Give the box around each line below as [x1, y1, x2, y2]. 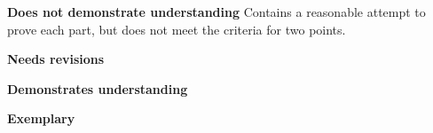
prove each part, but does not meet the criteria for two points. [7, 20, 346, 38]
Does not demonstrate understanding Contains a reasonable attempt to [7, 3, 426, 20]
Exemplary [7, 109, 75, 128]
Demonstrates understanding [7, 79, 188, 98]
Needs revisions [7, 50, 105, 68]
